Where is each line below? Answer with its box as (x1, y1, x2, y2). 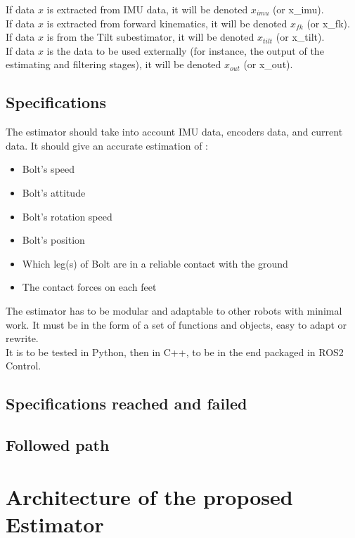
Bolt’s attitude (22, 185, 86, 199)
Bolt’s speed (22, 162, 75, 176)
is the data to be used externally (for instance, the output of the (46, 43, 324, 58)
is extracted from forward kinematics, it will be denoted (46, 15, 288, 30)
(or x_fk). (306, 15, 350, 30)
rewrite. (6, 331, 39, 346)
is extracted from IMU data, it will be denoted (46, 2, 248, 16)
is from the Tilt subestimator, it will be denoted (46, 29, 254, 44)
